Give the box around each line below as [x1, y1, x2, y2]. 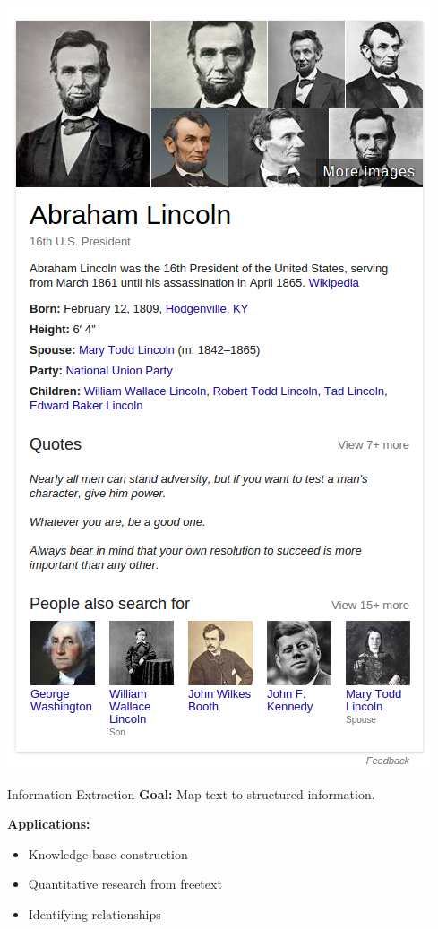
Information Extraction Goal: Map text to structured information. [7, 784, 375, 803]
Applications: [7, 814, 90, 833]
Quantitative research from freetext [28, 874, 222, 893]
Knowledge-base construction [28, 844, 188, 863]
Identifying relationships [28, 904, 161, 923]
